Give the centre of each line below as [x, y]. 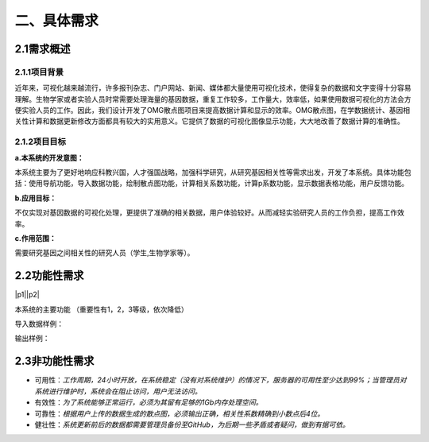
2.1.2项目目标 [41, 142]
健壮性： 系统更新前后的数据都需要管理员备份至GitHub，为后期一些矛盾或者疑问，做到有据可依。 [192, 425]
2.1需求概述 [43, 49]
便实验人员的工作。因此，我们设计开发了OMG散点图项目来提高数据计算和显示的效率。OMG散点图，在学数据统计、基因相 [213, 111]
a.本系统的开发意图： [49, 157]
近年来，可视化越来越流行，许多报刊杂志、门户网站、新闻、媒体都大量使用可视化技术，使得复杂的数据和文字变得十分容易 [213, 88]
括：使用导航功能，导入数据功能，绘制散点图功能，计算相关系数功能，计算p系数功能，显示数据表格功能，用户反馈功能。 [212, 184]
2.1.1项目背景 [39, 72]
